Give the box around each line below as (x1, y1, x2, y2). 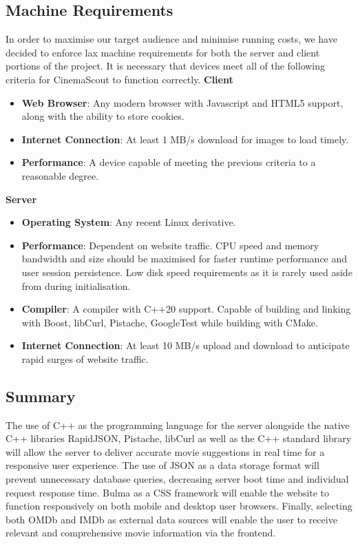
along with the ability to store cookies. (21, 109, 185, 123)
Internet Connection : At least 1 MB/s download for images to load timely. (21, 132, 349, 146)
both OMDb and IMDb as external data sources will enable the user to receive (6, 512, 337, 526)
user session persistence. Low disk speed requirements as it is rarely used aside (21, 264, 352, 279)
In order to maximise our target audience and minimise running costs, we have (6, 32, 337, 46)
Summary (6, 385, 76, 406)
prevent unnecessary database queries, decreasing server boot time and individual (6, 472, 349, 486)
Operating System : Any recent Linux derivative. (21, 215, 236, 229)
